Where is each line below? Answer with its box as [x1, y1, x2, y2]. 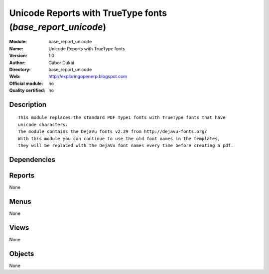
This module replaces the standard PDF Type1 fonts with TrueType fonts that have [18, 115, 226, 120]
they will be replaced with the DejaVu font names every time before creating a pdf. [18, 143, 234, 149]
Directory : [9, 66, 31, 72]
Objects [9, 249, 34, 258]
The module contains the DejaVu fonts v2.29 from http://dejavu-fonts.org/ [18, 129, 207, 134]
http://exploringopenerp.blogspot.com [48, 74, 127, 80]
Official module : [9, 80, 43, 87]
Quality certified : [9, 88, 46, 93]
